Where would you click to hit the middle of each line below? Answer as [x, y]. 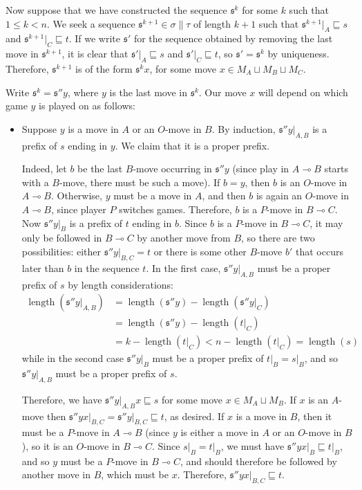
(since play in [261, 169]
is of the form [104, 68]
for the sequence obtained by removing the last [233, 38]
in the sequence [107, 267]
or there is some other [200, 251]
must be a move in [153, 196]
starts [336, 169]
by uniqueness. [298, 54]
